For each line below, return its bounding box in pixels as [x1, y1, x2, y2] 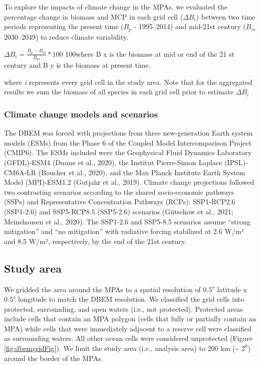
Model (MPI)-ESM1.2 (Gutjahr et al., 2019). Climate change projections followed [4, 177, 254, 187]
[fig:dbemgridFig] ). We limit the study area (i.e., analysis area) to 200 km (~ [4, 343, 239, 353]
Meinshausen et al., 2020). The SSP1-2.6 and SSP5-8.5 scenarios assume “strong [4, 216, 250, 226]
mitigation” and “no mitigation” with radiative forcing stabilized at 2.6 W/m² [4, 226, 244, 236]
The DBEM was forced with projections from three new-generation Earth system [4, 128, 253, 138]
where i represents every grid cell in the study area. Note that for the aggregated [4, 76, 252, 87]
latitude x [217, 284, 247, 294]
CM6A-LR [4, 167, 37, 177]
